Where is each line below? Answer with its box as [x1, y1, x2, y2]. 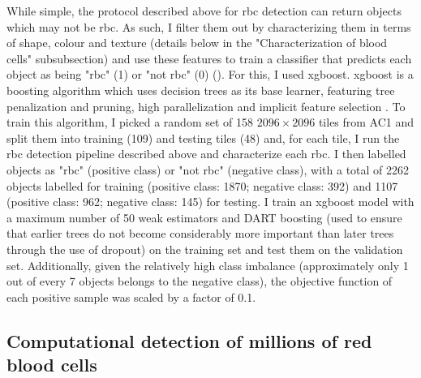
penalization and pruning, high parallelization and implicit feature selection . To [6, 97, 406, 114]
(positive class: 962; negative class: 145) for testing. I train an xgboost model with [6, 193, 415, 210]
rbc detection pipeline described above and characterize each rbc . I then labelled [6, 145, 406, 162]
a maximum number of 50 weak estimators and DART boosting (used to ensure [6, 208, 402, 226]
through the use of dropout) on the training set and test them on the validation [6, 240, 403, 257]
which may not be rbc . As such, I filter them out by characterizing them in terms [6, 18, 411, 35]
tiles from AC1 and [318, 114, 415, 131]
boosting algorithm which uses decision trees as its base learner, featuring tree [6, 81, 395, 98]
